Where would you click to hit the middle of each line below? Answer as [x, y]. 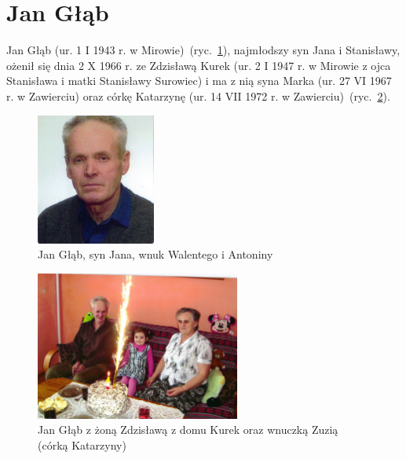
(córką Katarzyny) [82, 444]
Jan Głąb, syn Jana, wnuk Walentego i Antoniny [155, 254]
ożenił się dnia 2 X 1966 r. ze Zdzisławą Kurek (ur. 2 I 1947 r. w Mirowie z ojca [199, 65]
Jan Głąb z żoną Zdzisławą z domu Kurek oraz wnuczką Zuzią [188, 430]
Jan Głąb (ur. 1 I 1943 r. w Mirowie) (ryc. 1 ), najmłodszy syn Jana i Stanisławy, [203, 50]
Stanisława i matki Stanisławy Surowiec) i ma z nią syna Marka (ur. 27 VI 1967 [199, 81]
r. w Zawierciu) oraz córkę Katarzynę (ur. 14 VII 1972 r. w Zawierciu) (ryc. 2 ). [198, 95]
